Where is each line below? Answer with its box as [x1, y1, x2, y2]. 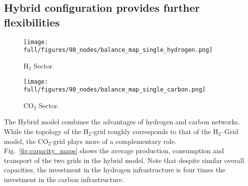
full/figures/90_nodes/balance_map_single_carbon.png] [23, 86, 206, 93]
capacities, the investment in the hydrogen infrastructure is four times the [4, 164, 225, 175]
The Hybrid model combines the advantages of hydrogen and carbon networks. [4, 116, 240, 127]
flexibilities [4, 14, 60, 29]
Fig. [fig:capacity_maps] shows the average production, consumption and [4, 145, 224, 156]
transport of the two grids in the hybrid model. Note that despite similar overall [4, 155, 244, 165]
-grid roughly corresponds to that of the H [91, 126, 219, 136]
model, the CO [4, 136, 48, 146]
